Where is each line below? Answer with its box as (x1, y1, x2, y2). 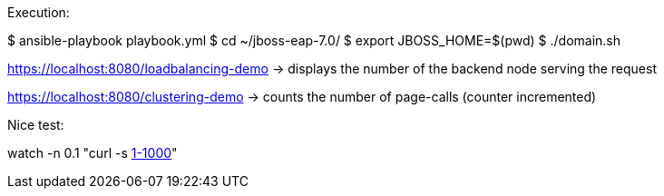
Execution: (7, 5, 70, 20)
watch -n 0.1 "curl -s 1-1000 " (7, 145, 178, 161)
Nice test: (7, 117, 64, 132)
